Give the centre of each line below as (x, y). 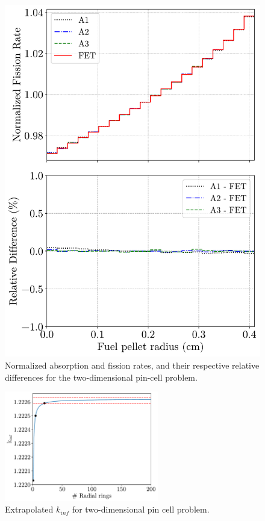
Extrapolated (29, 509)
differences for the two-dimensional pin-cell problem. (101, 377)
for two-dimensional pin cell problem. (141, 509)
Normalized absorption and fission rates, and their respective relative (132, 365)
